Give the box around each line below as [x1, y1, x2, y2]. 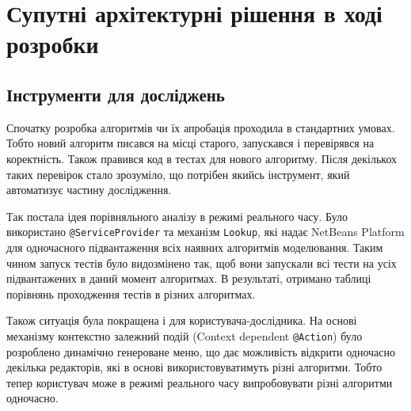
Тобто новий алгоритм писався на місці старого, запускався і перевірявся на [6, 135, 375, 151]
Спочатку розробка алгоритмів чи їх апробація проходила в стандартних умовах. [6, 119, 395, 135]
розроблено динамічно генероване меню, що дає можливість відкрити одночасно [6, 343, 395, 360]
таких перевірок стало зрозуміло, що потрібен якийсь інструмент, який [6, 166, 350, 182]
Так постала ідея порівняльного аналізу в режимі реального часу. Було [6, 207, 348, 224]
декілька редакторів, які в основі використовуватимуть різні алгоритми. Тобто [6, 359, 382, 375]
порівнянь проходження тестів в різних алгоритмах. [6, 285, 256, 302]
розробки [6, 28, 99, 60]
